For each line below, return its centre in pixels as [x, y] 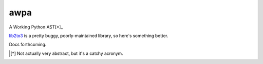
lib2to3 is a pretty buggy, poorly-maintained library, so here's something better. [89, 36]
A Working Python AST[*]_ [36, 27]
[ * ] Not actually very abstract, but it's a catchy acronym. [67, 53]
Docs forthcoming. [28, 45]
